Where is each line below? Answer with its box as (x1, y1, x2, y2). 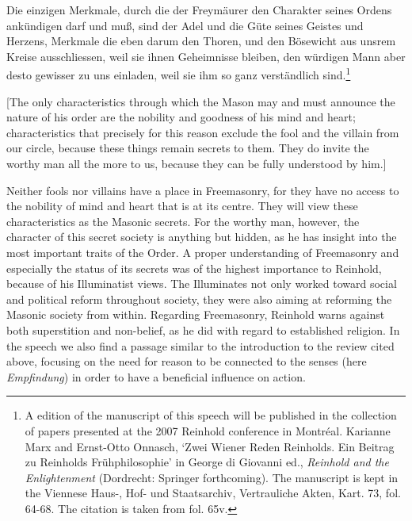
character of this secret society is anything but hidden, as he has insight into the (6, 228, 397, 245)
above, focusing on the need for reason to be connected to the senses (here (6, 353, 367, 370)
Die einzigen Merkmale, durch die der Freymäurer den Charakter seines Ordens (6, 2, 392, 17)
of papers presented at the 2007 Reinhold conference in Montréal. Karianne (25, 422, 391, 439)
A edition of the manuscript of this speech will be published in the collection (25, 407, 397, 423)
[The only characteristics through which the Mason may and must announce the (6, 93, 395, 109)
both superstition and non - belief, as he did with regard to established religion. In (6, 321, 400, 338)
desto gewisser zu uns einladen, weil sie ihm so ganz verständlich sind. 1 (6, 64, 351, 83)
